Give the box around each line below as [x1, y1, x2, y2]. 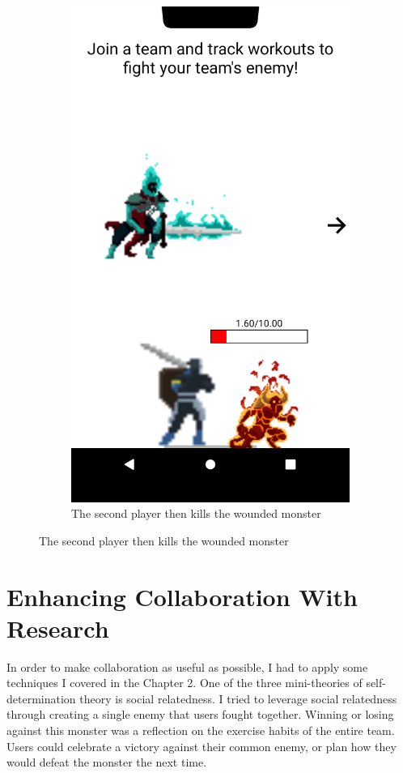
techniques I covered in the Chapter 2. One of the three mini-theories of [6, 674, 363, 691]
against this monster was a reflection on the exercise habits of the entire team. [6, 722, 395, 739]
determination [6, 690, 76, 707]
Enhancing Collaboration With [6, 579, 358, 613]
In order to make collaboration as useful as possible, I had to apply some [6, 658, 368, 675]
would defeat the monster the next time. [6, 754, 207, 771]
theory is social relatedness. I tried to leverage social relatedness [79, 690, 397, 707]
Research [6, 611, 109, 644]
